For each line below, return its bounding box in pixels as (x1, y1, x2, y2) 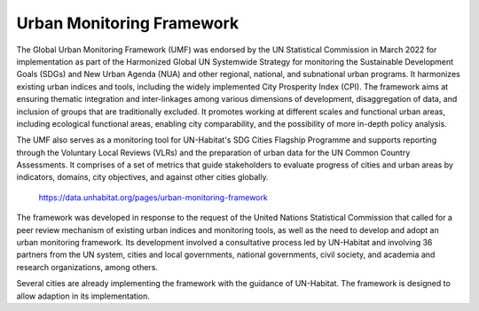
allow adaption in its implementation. (16, 291, 151, 301)
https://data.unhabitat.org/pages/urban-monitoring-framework (38, 191, 268, 203)
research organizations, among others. (16, 261, 159, 272)
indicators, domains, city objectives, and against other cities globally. (16, 172, 269, 183)
